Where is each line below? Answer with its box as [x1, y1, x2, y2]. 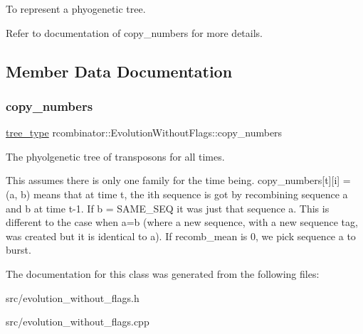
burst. [6, 242, 31, 257]
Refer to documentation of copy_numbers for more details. [6, 25, 263, 40]
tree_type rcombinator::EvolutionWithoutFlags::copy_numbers [6, 125, 283, 140]
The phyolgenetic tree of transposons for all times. [6, 149, 225, 163]
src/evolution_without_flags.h [6, 290, 140, 305]
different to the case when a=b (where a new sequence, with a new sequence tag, [6, 215, 358, 230]
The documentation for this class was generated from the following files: [6, 266, 320, 281]
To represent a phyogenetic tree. [6, 1, 146, 16]
